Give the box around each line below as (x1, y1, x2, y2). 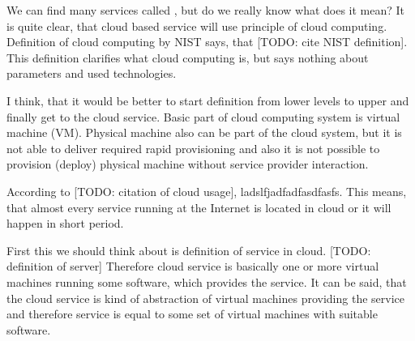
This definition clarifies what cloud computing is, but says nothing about (6, 49, 369, 66)
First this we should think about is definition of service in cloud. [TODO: (6, 241, 371, 258)
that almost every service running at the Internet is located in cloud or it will (6, 198, 391, 215)
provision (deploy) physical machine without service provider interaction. (6, 156, 369, 173)
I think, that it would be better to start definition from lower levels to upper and (6, 92, 409, 109)
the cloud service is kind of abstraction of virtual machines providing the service (6, 289, 404, 306)
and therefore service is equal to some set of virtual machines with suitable (6, 305, 378, 322)
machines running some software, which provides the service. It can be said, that (6, 273, 407, 290)
